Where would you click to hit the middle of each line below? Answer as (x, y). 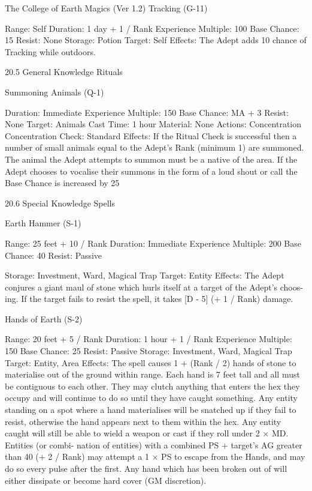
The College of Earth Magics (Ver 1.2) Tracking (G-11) (106, 8)
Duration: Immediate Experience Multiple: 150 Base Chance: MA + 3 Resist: (147, 112)
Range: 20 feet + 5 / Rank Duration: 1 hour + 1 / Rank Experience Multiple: (149, 339)
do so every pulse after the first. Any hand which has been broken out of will (146, 468)
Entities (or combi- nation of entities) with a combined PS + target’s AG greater (154, 444)
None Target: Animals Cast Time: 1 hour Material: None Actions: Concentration (153, 124)
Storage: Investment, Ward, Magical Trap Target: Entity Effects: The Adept (145, 275)
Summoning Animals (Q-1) (54, 92)
